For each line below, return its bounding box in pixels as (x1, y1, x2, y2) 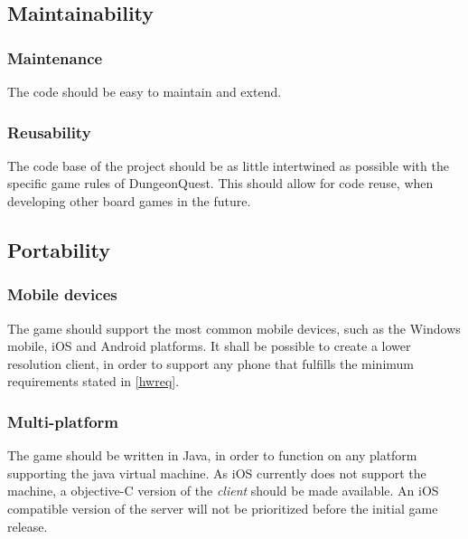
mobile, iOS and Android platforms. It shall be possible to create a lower (7, 336, 411, 355)
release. (7, 516, 48, 535)
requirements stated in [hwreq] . (7, 372, 180, 391)
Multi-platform (7, 410, 119, 432)
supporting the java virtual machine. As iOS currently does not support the (7, 463, 426, 482)
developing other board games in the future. (7, 192, 251, 210)
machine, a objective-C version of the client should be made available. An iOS (7, 481, 439, 500)
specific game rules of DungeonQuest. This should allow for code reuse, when (7, 174, 434, 193)
